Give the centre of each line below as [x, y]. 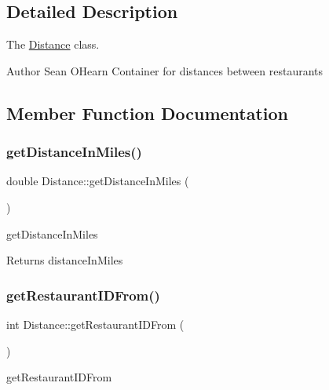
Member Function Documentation [148, 113]
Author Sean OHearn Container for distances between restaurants [165, 70]
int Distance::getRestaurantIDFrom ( [95, 324]
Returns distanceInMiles [65, 260]
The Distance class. [53, 44]
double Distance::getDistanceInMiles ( [98, 181]
